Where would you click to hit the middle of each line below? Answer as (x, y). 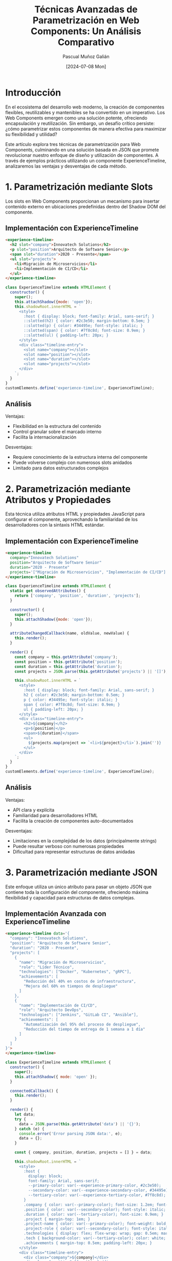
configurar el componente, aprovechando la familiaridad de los (72, 519)
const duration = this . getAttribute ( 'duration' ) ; (69, 666)
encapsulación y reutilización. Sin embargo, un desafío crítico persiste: (80, 123)
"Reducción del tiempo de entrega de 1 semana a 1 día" (84, 1029)
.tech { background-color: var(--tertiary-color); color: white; (95, 1238)
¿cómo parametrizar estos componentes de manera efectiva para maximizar (86, 129)
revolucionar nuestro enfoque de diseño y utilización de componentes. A (82, 155)
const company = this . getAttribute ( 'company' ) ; (66, 657)
